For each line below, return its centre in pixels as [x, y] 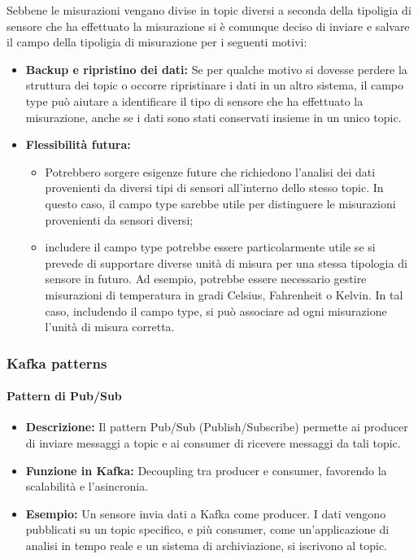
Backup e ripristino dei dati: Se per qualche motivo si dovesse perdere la [216, 69]
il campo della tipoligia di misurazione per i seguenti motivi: [157, 42]
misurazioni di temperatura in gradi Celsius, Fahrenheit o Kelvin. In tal [224, 294]
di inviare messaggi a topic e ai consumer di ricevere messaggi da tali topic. [213, 442]
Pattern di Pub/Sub [64, 396]
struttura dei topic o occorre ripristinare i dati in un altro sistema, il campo [214, 85]
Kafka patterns [57, 362]
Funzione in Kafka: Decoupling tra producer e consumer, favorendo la [206, 470]
